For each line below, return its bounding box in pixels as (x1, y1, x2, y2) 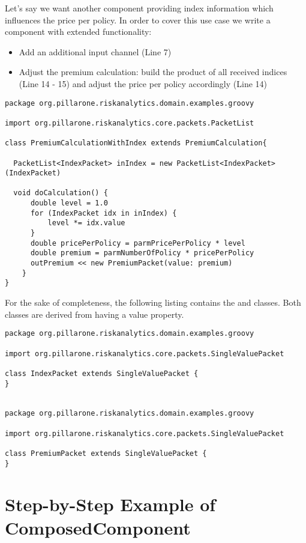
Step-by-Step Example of (5, 491, 216, 516)
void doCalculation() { (13, 189, 108, 198)
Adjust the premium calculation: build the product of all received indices (19, 65, 287, 78)
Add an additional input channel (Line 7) (19, 45, 172, 58)
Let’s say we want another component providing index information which (5, 2, 274, 14)
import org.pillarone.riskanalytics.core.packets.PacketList (5, 118, 254, 127)
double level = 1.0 (30, 199, 108, 208)
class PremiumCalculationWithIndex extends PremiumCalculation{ (5, 139, 267, 148)
